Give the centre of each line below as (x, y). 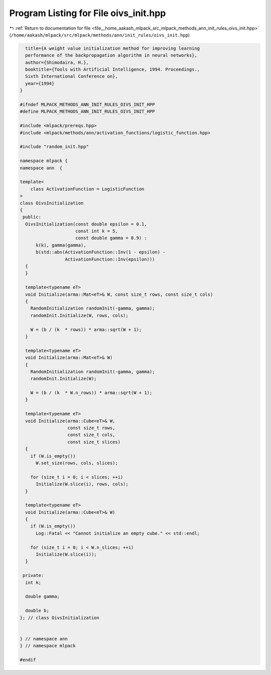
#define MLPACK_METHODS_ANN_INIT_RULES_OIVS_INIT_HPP (87, 111)
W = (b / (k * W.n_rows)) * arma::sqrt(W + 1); (91, 393)
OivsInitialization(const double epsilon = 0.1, (86, 224)
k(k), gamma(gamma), (61, 245)
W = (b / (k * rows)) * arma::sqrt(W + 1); (86, 329)
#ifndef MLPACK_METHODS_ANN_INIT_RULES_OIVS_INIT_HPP (87, 105)
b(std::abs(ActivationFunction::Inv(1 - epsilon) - (101, 252)
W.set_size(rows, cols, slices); (77, 463)
